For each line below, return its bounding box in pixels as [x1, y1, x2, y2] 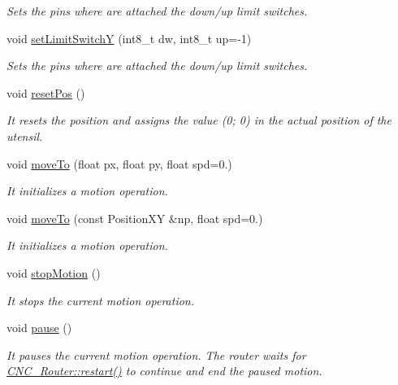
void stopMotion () [6, 264, 101, 281]
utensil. [6, 127, 43, 144]
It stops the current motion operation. [6, 291, 194, 308]
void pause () [6, 319, 72, 336]
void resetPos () [6, 84, 85, 101]
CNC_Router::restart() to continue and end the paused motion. [6, 362, 322, 379]
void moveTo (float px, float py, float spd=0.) [6, 155, 232, 172]
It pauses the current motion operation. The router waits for [6, 346, 306, 363]
